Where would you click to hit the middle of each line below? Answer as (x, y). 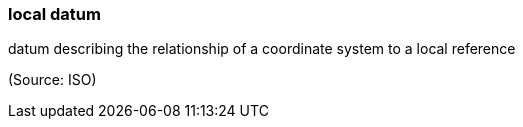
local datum (54, 14)
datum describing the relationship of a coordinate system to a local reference (262, 49)
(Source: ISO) (52, 80)
